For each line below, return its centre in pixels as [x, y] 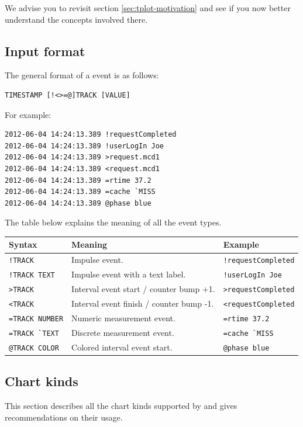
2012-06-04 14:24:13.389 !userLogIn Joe [85, 146]
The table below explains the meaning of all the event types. [113, 222]
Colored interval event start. [122, 347]
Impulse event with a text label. [129, 274]
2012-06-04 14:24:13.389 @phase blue [78, 203]
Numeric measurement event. [123, 317]
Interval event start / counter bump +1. [143, 289]
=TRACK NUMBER [36, 319]
